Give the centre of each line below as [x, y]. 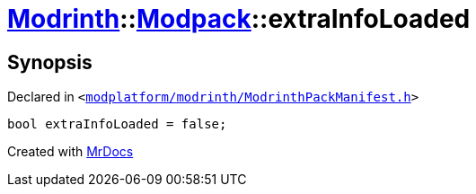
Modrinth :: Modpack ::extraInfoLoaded [239, 19]
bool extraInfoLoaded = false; [117, 124]
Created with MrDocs [71, 152]
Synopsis [50, 62]
